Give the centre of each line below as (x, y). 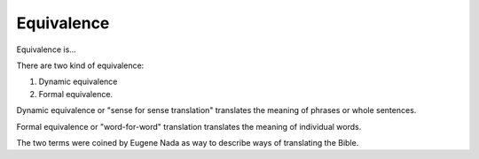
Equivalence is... (47, 49)
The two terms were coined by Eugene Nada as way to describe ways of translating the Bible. (188, 142)
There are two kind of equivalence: (80, 65)
